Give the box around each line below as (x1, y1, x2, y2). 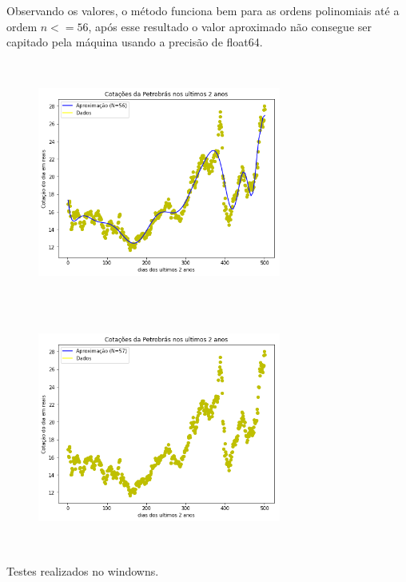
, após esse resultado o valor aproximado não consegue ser (88, 18, 372, 34)
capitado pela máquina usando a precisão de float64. (6, 34, 263, 50)
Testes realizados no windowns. (6, 562, 159, 579)
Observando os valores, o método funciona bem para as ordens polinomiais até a (6, 2, 400, 18)
